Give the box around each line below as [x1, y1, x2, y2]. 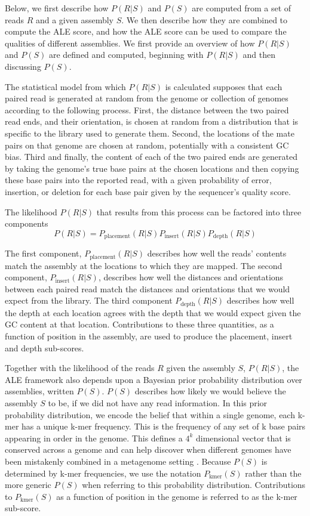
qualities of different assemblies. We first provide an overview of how [5, 36, 255, 49]
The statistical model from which [5, 80, 126, 92]
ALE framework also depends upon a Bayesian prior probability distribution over [5, 373, 302, 385]
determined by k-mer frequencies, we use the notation [5, 466, 201, 479]
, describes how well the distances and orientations [98, 271, 284, 283]
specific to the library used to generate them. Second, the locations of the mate [5, 126, 294, 139]
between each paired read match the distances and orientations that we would [5, 282, 290, 295]
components [5, 217, 48, 230]
